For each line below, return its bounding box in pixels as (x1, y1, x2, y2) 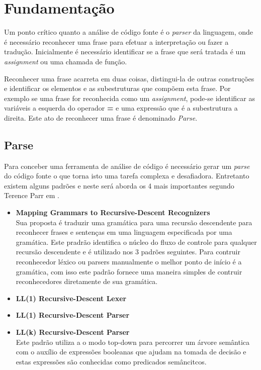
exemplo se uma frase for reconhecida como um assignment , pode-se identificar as (4, 92, 255, 103)
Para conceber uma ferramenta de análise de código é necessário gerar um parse (4, 160, 250, 171)
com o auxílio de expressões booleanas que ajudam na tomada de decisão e (16, 346, 246, 357)
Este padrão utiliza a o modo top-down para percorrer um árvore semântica (16, 336, 250, 347)
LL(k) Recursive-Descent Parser (16, 326, 130, 337)
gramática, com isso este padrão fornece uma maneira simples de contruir (16, 266, 242, 276)
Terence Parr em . (4, 190, 59, 201)
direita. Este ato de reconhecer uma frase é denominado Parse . (4, 112, 198, 123)
